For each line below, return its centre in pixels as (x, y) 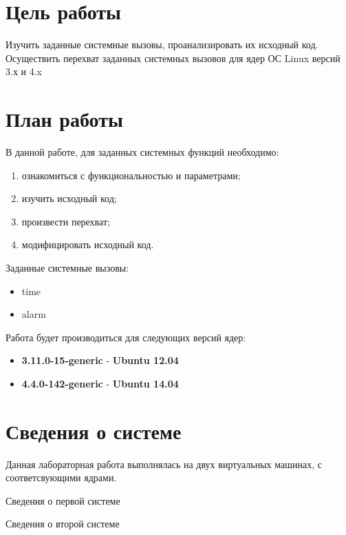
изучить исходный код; (69, 198)
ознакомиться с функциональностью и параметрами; (131, 175)
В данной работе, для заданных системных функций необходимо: (142, 152)
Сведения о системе (94, 431)
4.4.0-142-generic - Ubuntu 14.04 (100, 383)
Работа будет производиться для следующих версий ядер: (126, 337)
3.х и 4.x (24, 71)
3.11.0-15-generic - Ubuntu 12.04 (100, 360)
